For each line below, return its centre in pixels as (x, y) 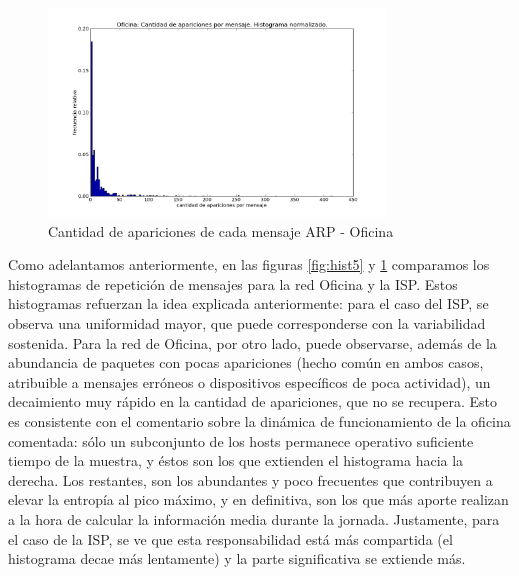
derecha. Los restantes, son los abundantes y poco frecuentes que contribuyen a (250, 479)
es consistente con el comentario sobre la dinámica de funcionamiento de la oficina (259, 420)
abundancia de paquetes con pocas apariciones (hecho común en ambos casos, (246, 362)
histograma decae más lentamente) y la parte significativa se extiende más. (237, 558)
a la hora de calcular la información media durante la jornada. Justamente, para (254, 518)
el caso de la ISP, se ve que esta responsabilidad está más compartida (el (230, 538)
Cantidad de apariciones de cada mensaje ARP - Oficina (221, 230)
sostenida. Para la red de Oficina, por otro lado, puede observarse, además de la (252, 342)
